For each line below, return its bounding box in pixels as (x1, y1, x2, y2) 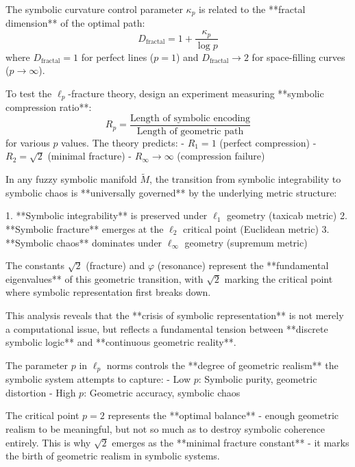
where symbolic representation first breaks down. (5, 285, 211, 299)
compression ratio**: (5, 100, 92, 114)
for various (5, 135, 50, 149)
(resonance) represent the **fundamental (157, 258, 329, 273)
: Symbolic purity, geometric (198, 372, 317, 386)
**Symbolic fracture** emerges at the (5, 222, 164, 236)
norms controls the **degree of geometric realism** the (106, 357, 339, 372)
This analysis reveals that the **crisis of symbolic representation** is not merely (5, 307, 344, 322)
